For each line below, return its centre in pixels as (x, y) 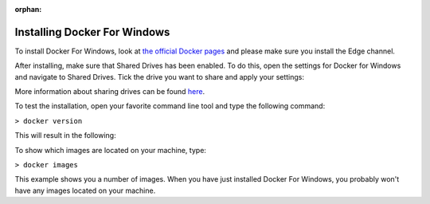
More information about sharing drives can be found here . (110, 92)
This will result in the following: (65, 135)
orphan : (28, 9)
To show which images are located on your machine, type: (111, 150)
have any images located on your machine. (85, 190)
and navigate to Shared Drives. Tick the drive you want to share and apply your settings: (160, 76)
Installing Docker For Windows (92, 32)
